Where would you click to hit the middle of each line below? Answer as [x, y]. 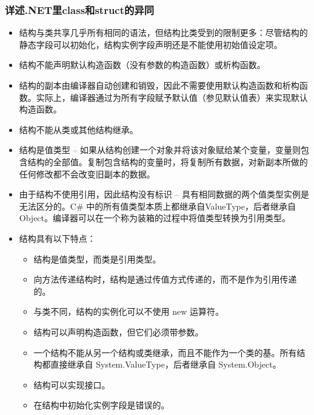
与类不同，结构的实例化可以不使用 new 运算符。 [129, 311]
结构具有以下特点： [57, 238]
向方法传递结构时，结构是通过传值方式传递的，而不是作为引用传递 [165, 279]
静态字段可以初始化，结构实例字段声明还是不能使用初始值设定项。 [151, 44]
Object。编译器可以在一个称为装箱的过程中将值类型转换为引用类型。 [155, 218]
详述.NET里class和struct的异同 [80, 9]
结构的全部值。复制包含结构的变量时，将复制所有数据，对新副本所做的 [168, 161]
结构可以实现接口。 [72, 384]
